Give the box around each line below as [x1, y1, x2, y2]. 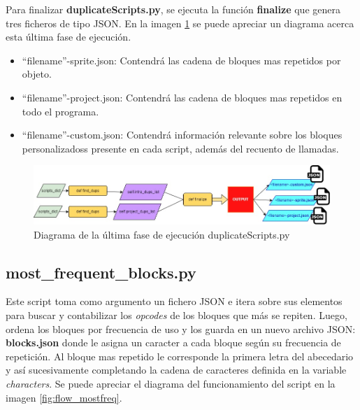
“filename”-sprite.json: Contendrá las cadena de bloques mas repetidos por [22, 52, 341, 67]
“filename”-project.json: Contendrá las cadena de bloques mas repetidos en [22, 90, 343, 104]
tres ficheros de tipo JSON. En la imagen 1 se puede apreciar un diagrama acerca [6, 15, 354, 30]
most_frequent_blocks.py [6, 261, 196, 283]
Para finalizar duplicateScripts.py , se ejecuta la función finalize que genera [6, 2, 340, 16]
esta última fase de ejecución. [6, 29, 131, 44]
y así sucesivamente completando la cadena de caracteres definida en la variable [6, 362, 347, 377]
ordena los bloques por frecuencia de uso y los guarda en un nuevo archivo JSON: [6, 321, 356, 336]
